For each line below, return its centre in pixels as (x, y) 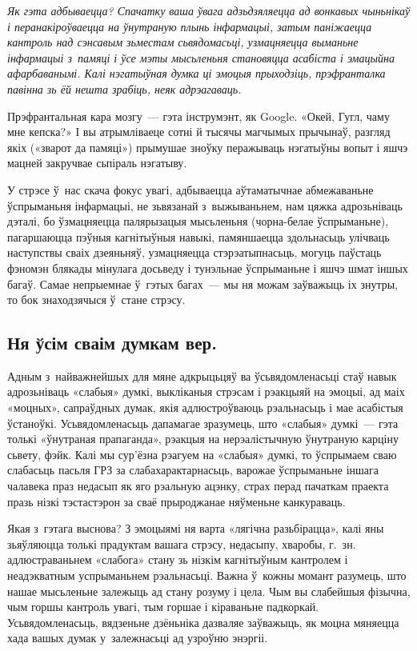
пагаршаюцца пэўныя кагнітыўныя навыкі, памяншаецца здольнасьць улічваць (198, 236)
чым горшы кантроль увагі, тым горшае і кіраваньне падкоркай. (163, 607)
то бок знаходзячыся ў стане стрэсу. (96, 300)
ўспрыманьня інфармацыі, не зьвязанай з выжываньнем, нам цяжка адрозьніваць (205, 205)
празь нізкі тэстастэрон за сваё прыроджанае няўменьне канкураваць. (176, 501)
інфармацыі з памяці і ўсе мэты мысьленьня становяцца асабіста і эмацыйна (201, 57)
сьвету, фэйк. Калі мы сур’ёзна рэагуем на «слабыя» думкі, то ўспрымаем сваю (202, 454)
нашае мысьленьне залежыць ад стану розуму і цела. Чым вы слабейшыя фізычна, (209, 591)
